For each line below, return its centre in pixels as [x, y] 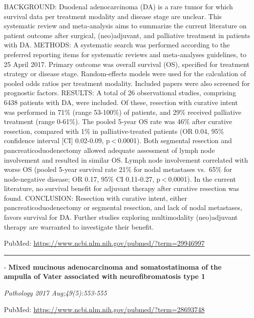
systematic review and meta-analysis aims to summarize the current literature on [125, 26]
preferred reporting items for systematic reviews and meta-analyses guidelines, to [125, 54]
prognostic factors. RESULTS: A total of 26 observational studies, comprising [120, 93]
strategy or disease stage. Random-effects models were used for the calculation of [125, 74]
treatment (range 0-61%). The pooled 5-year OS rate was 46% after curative [118, 121]
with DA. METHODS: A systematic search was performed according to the [117, 45]
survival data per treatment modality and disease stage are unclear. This [113, 16]
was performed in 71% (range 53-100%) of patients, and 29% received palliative [123, 112]
